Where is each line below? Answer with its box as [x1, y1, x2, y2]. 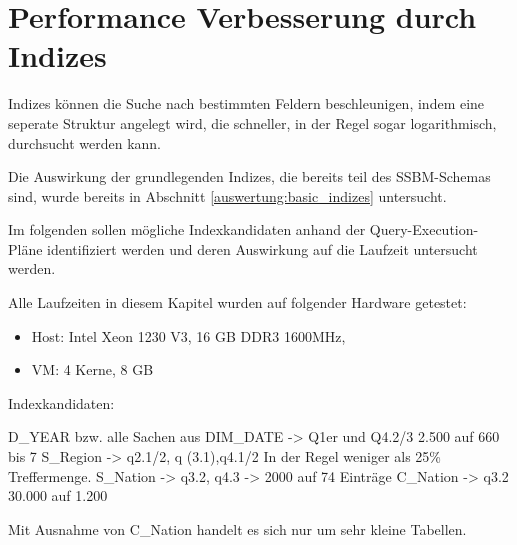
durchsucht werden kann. [8, 132, 162, 153]
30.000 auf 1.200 [8, 485, 108, 506]
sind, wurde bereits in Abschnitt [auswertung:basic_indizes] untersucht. [8, 185, 447, 206]
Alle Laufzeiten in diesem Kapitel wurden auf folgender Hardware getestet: [8, 292, 467, 313]
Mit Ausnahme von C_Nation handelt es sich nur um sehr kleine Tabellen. [8, 518, 467, 539]
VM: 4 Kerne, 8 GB [31, 359, 154, 380]
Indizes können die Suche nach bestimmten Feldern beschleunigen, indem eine [8, 93, 485, 114]
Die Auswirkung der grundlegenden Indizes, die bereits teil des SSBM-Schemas [8, 166, 491, 187]
